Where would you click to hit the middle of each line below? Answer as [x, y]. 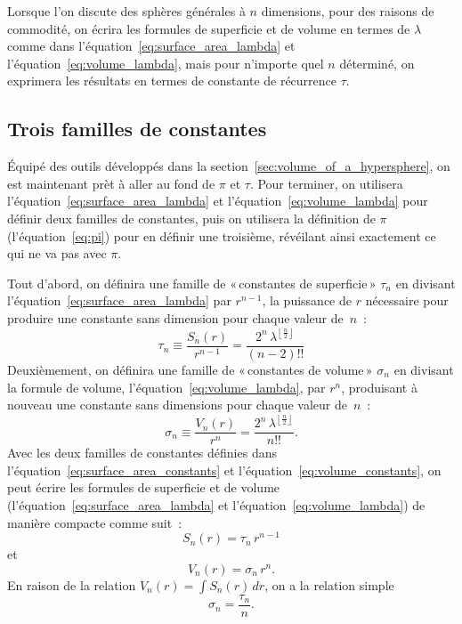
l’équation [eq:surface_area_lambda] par [119, 300]
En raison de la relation [72, 584]
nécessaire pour [407, 300]
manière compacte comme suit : [95, 522]
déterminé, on [377, 63]
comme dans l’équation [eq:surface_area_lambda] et [151, 46]
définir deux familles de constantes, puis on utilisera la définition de [191, 218]
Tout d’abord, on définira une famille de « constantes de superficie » [192, 283]
